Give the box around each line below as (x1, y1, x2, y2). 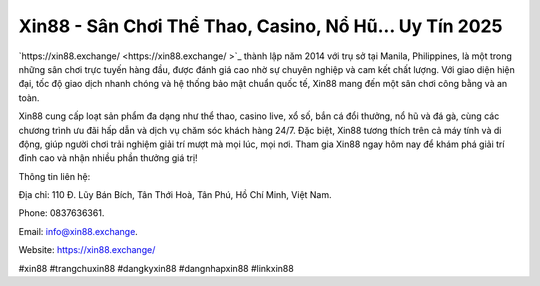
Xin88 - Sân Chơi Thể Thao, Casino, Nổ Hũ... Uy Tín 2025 (18, 15, 503, 37)
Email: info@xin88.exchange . (18, 225, 139, 237)
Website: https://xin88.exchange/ (18, 244, 156, 256)
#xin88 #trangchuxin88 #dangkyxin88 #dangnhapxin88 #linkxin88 (18, 262, 294, 274)
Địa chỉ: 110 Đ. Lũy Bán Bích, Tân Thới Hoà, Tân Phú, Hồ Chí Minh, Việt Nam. (18, 189, 332, 201)
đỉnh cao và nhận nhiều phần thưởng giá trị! (18, 152, 199, 164)
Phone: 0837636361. (18, 207, 105, 219)
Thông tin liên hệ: (18, 170, 91, 182)
